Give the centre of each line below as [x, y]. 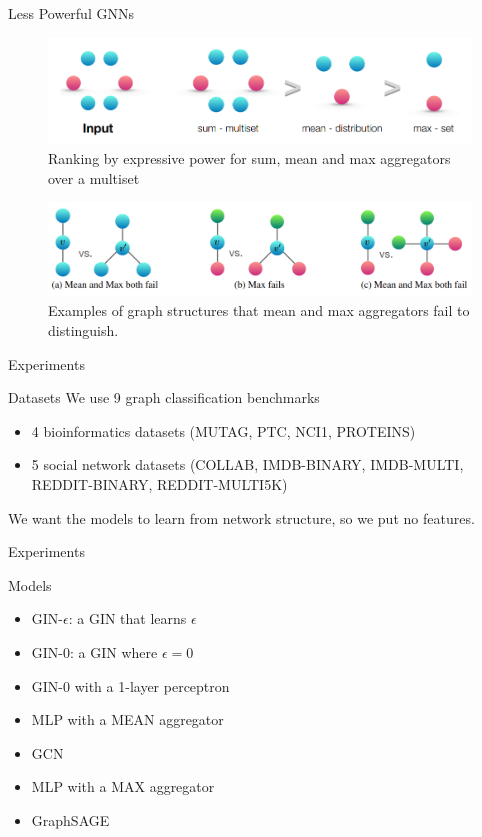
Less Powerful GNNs [71, 13]
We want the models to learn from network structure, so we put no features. [241, 517]
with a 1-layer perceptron [152, 685]
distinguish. [83, 329]
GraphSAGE [70, 819]
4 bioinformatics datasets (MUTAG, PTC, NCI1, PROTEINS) [223, 430]
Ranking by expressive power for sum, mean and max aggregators [249, 158]
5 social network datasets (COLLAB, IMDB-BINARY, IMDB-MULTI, [247, 464]
